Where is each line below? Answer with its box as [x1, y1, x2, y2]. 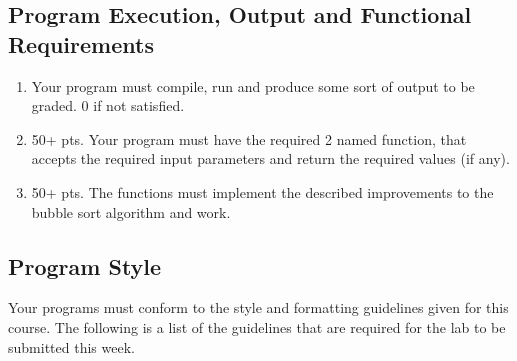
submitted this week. [8, 336, 135, 357]
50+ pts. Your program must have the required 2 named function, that [31, 128, 467, 149]
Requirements [8, 28, 154, 59]
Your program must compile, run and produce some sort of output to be [31, 75, 475, 96]
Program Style [8, 250, 162, 281]
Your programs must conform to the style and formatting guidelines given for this [8, 297, 509, 318]
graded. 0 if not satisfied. [31, 95, 185, 116]
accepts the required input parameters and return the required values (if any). [31, 148, 510, 169]
